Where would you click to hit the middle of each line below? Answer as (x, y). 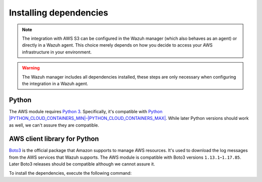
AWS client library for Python (54, 139)
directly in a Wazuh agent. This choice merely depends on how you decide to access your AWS (117, 45)
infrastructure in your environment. (57, 52)
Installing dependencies (59, 13)
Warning (31, 68)
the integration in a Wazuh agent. (55, 83)
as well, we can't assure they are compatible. (54, 125)
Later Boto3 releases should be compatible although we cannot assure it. (82, 164)
